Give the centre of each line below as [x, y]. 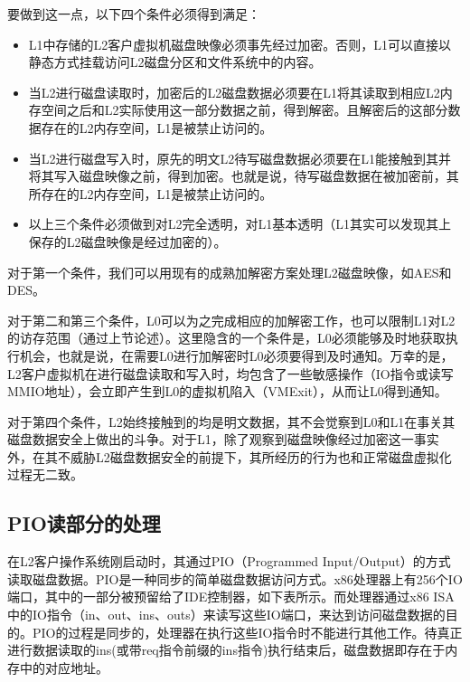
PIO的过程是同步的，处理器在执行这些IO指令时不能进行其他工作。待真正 [247, 632]
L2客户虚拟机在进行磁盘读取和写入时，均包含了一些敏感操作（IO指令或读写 [230, 373]
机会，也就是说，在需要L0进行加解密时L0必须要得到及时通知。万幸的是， [236, 355]
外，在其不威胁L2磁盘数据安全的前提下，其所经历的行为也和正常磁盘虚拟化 [230, 456]
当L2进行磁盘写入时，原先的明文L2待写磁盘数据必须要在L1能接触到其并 [240, 158]
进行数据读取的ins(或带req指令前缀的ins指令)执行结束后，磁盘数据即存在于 [226, 650]
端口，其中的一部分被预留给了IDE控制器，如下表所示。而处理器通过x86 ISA [231, 597]
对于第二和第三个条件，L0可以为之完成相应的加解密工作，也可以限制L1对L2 [231, 320]
